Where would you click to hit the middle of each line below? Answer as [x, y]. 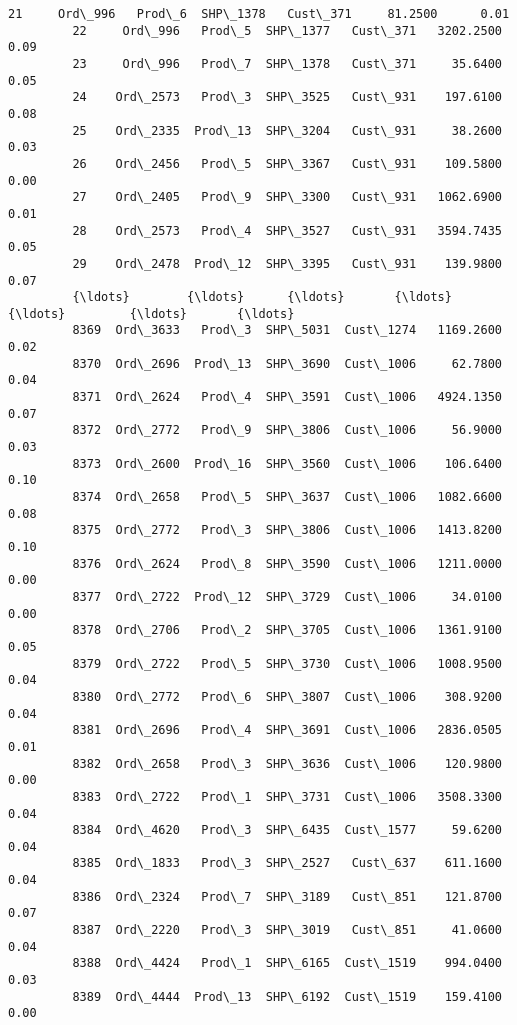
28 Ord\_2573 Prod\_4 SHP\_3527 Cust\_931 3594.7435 [287, 230]
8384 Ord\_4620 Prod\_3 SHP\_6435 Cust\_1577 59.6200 [287, 830]
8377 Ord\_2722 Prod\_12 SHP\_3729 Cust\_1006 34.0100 [287, 596]
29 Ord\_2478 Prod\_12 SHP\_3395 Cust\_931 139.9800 [287, 263]
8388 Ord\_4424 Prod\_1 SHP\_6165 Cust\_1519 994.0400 [287, 963]
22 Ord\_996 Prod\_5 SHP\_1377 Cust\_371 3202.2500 [287, 30]
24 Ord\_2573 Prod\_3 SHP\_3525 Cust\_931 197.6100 [287, 97]
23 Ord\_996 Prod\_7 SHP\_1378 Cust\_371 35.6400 [287, 63]
